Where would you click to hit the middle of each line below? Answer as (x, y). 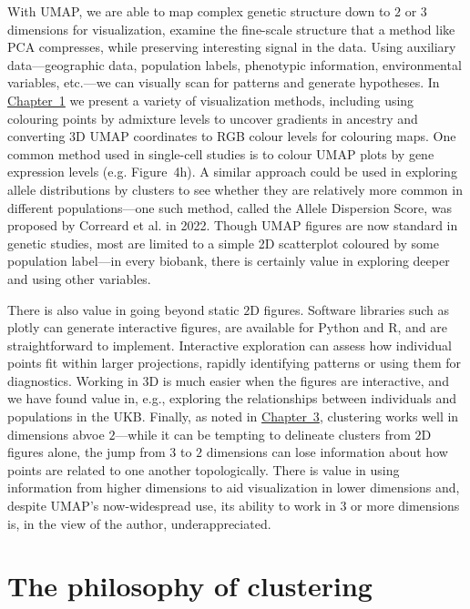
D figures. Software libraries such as (350, 309)
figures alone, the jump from (87, 452)
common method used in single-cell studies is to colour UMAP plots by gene (221, 153)
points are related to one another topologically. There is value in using (204, 469)
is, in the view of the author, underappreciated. (139, 523)
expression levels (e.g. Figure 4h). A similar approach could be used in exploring (232, 172)
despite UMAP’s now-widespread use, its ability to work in (172, 506)
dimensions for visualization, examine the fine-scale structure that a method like (231, 29)
